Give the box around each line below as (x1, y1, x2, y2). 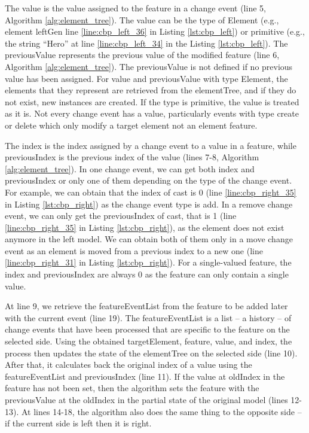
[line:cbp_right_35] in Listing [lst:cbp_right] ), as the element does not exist (5, 221, 284, 233)
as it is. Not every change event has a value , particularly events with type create (5, 107, 299, 120)
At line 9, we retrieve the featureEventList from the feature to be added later (5, 300, 288, 312)
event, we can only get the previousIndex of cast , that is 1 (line (5, 209, 237, 222)
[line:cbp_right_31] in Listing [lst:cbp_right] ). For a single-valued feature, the (5, 256, 292, 269)
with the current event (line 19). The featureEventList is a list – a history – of (5, 311, 292, 324)
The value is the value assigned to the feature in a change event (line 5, (5, 2, 266, 14)
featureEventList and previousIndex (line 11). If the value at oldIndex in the (5, 370, 285, 382)
